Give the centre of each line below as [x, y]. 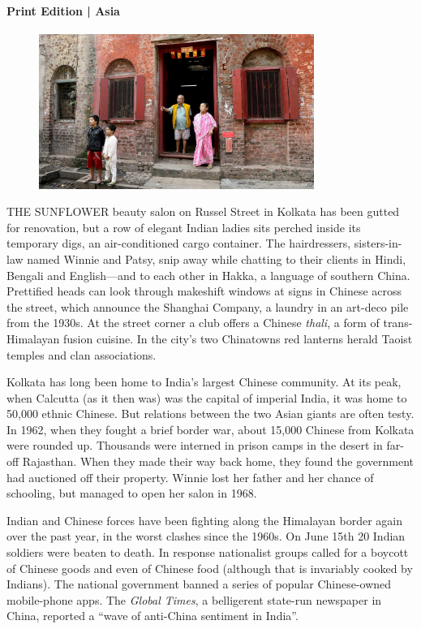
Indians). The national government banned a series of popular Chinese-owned [199, 584]
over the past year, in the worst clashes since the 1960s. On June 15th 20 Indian [206, 536]
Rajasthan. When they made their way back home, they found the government [218, 461]
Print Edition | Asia [63, 10]
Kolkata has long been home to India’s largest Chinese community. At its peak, [204, 382]
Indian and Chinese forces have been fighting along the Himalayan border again [204, 520]
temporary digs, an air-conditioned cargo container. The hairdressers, [179, 243]
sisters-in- [378, 243]
